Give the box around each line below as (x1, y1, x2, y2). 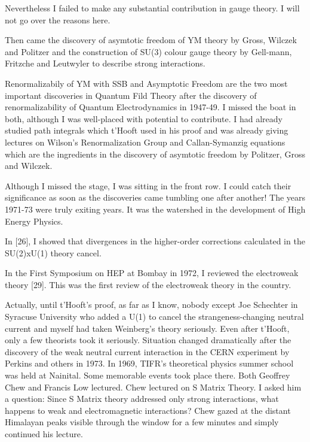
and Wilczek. (5, 159, 53, 172)
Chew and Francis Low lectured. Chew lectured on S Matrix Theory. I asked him (5, 380, 302, 393)
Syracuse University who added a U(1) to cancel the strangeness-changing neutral (5, 310, 304, 323)
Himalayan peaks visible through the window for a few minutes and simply (5, 416, 279, 428)
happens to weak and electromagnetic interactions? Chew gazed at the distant (5, 404, 291, 416)
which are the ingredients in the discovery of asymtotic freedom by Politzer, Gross (5, 147, 305, 160)
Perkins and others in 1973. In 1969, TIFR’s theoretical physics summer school (5, 357, 294, 370)
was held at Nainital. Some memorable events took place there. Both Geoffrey (5, 369, 290, 382)
